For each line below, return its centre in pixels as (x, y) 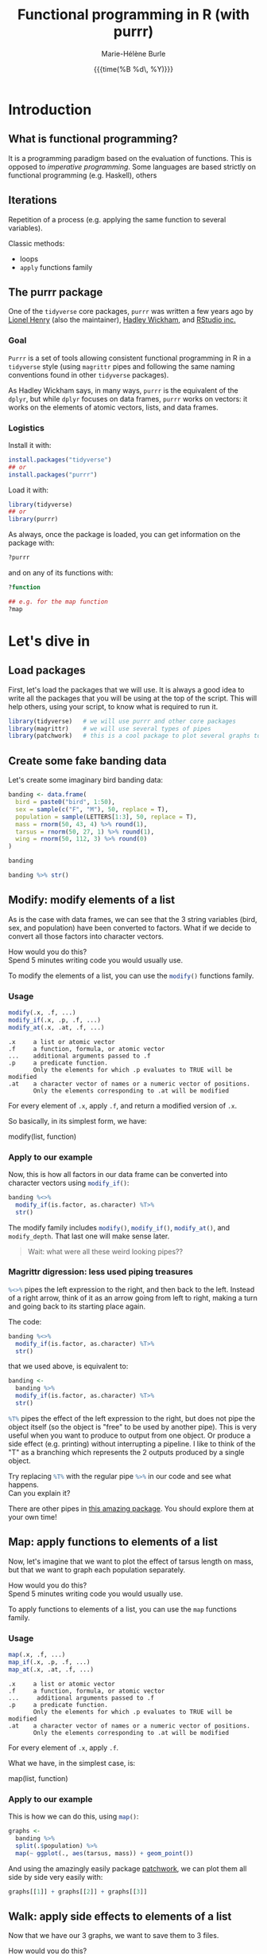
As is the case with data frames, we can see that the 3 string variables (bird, (133, 919)
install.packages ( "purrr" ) (53, 475)
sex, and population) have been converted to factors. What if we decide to (130, 928)
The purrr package (56, 292)
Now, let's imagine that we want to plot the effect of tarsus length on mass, (131, 1561)
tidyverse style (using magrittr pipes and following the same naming (122, 366)
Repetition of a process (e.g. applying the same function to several (117, 219)
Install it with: (30, 445)
